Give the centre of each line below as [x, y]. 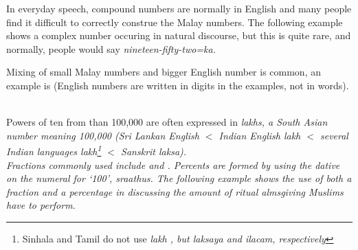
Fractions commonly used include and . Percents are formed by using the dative [173, 164]
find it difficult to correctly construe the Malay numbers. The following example [175, 22]
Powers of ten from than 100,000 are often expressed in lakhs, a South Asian [167, 122]
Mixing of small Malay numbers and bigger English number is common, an [164, 72]
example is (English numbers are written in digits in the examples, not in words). [178, 85]
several [334, 135]
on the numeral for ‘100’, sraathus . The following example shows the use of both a [179, 178]
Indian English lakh [260, 135]
